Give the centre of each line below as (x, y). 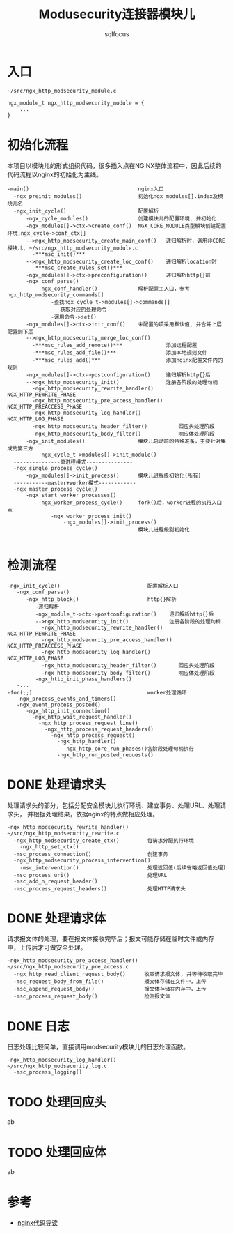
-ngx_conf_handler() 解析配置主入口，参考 (114, 289)
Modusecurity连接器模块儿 (117, 14)
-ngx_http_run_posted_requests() (105, 755)
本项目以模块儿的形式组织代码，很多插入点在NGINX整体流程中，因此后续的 (114, 165)
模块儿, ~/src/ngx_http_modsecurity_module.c (73, 248)
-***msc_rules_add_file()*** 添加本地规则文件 (120, 353)
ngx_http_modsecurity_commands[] (56, 295)
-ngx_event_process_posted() (58, 705)
